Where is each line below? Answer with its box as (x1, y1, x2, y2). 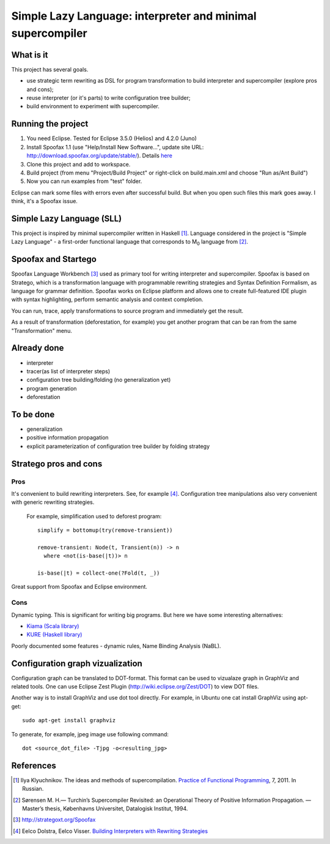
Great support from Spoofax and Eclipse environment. (11, 583, 148, 591)
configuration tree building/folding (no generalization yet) (26, 376, 171, 384)
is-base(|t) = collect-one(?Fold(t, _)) (37, 570, 160, 577)
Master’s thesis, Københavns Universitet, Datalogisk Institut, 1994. (22, 805, 188, 812)
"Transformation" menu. (11, 327, 73, 334)
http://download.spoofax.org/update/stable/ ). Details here (26, 152, 172, 159)
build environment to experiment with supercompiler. (26, 103, 160, 110)
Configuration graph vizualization (11, 658, 143, 668)
